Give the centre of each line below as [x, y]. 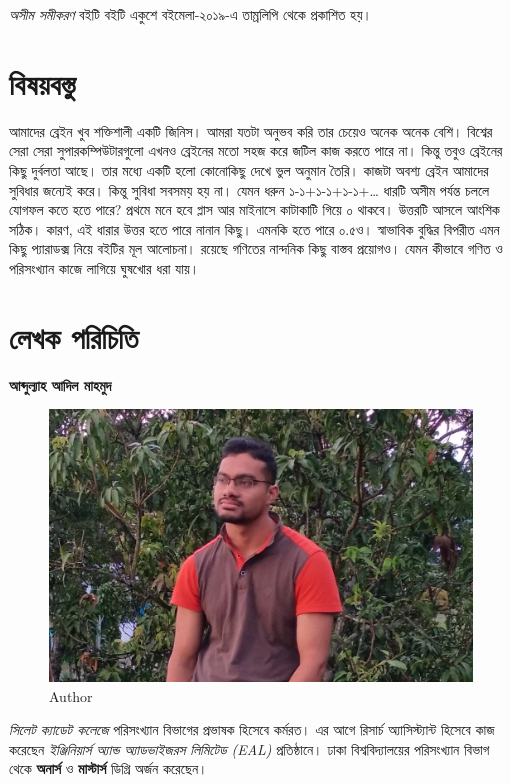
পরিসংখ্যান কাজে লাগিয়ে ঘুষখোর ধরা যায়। [104, 267]
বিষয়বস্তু [42, 82]
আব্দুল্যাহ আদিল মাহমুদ [60, 384]
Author [71, 695]
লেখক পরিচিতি [74, 336]
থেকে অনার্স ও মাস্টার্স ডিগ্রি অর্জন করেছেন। [108, 768]
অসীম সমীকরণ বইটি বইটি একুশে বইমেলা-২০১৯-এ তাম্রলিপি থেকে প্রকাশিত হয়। [190, 14]
